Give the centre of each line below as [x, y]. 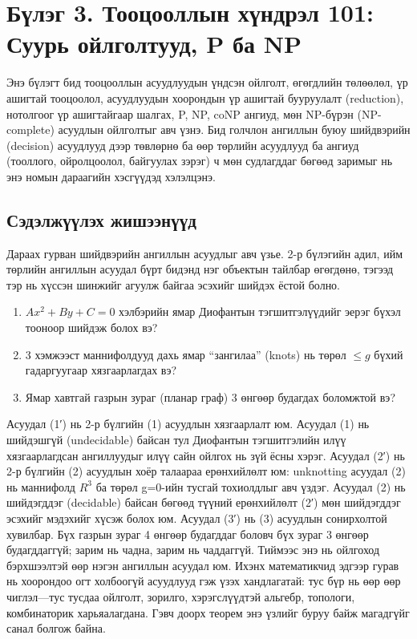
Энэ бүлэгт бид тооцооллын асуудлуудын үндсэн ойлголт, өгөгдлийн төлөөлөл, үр [207, 82]
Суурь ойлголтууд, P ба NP [154, 44]
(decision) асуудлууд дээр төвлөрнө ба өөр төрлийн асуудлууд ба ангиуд [183, 145]
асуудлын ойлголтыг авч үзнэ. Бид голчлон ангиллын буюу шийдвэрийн [234, 129]
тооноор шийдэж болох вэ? [91, 328]
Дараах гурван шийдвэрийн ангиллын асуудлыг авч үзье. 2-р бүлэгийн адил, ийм [205, 253]
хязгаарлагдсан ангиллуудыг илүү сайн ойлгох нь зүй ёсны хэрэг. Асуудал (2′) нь [206, 455]
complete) [30, 129]
